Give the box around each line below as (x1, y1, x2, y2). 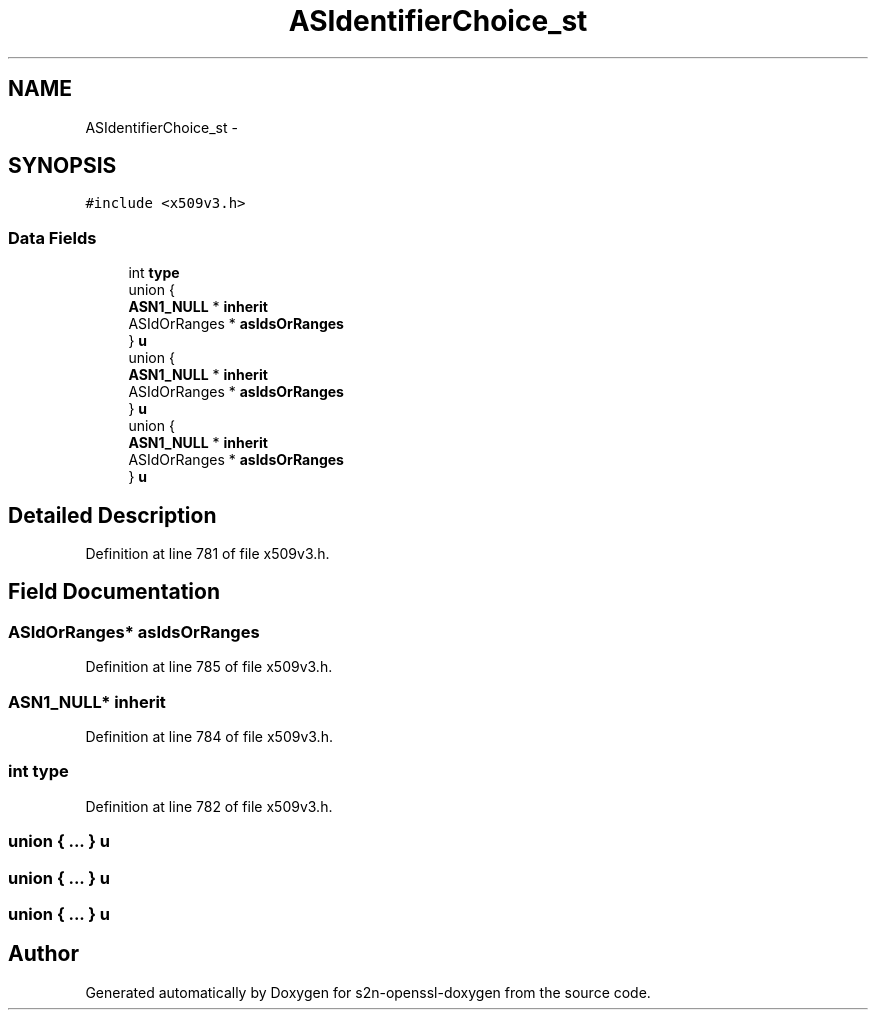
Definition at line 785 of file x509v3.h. (85, 658, 333, 676)
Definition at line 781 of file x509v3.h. (85, 545, 330, 563)
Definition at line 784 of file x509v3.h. (85, 728, 333, 745)
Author (8, 941, 79, 967)
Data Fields (8, 227, 97, 248)
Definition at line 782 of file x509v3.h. (85, 797, 333, 815)
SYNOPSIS (8, 153, 117, 179)
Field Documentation (8, 579, 220, 605)
